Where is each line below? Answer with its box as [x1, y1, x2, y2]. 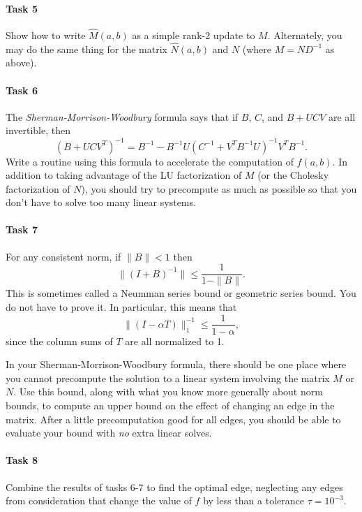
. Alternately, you [267, 28, 342, 43]
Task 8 [6, 453, 38, 467]
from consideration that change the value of [6, 493, 192, 508]
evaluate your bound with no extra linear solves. [6, 425, 212, 440]
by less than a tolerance [203, 493, 304, 508]
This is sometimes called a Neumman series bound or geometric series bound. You [6, 286, 356, 300]
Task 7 [6, 222, 38, 237]
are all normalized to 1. [125, 333, 225, 348]
